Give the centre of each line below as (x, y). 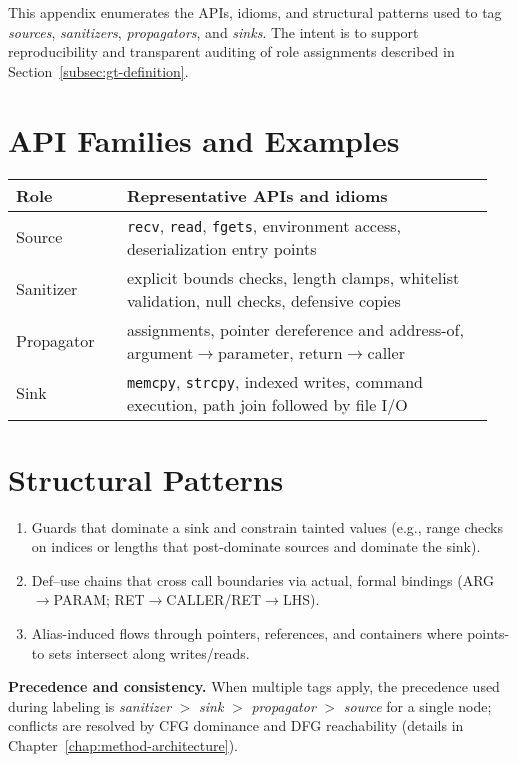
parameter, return (280, 352)
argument (160, 352)
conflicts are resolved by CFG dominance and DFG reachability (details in (236, 725)
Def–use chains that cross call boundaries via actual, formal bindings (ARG (263, 579)
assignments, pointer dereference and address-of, (295, 329)
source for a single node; (417, 705)
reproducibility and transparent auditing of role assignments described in (231, 51)
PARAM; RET (99, 599)
